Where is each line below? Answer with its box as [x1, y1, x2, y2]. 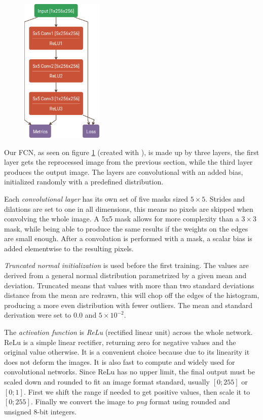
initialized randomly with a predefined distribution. [4, 176, 164, 187]
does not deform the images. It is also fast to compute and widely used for [4, 356, 235, 367]
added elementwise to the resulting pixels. [4, 243, 134, 253]
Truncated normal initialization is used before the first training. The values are [4, 260, 249, 271]
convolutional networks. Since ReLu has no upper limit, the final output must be [4, 366, 255, 377]
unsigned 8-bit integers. [4, 406, 77, 416]
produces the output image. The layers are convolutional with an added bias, [4, 166, 243, 177]
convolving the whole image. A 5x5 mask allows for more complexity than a [4, 213, 239, 224]
